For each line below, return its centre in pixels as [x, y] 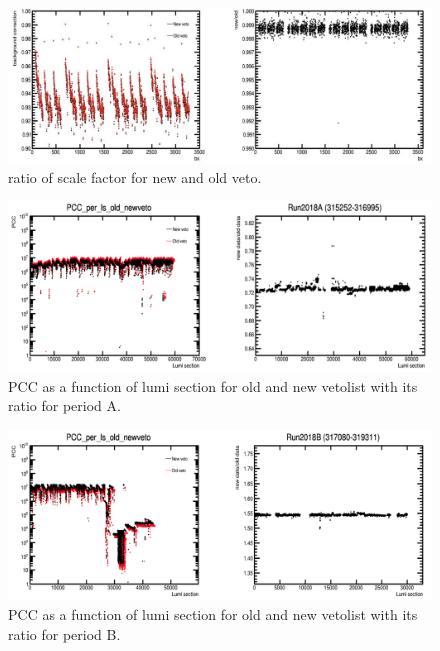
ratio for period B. [64, 634]
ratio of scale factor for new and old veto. [135, 176]
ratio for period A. [64, 405]
